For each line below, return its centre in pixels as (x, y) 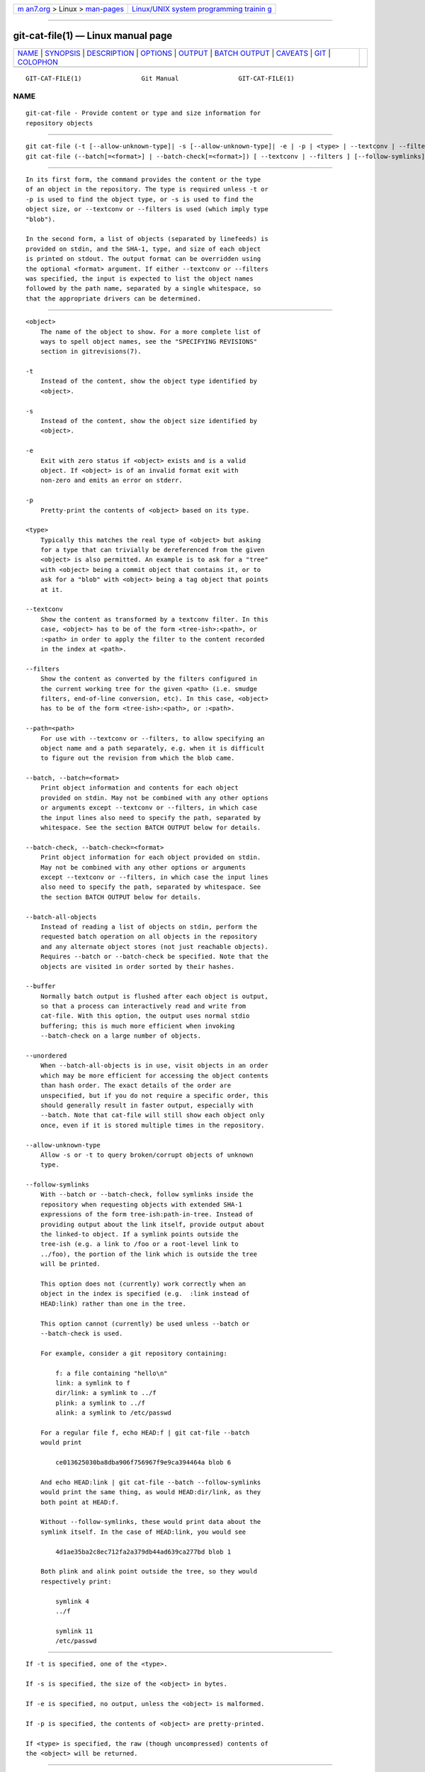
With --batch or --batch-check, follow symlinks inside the (147, 1195)
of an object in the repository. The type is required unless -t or (147, 189)
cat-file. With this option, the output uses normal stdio (145, 1016)
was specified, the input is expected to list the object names (140, 279)
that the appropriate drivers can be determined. (114, 298)
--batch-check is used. (81, 1333)
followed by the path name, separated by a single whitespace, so (143, 288)
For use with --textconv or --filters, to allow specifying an (152, 738)
